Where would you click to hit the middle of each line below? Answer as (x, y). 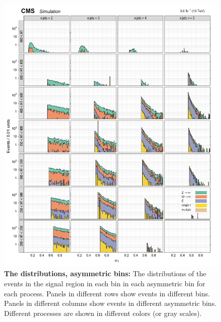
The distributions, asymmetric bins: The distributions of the (105, 273)
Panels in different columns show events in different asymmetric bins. (111, 303)
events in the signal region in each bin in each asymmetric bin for (105, 284)
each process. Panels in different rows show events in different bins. (107, 293)
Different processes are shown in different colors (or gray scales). (103, 313)
